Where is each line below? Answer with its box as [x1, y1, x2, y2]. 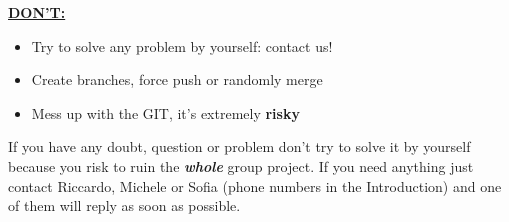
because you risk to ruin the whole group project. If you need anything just [8, 155, 474, 176]
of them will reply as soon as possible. [8, 195, 241, 216]
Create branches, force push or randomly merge [31, 69, 323, 90]
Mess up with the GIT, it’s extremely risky [31, 102, 300, 123]
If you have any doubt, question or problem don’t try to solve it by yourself [8, 136, 471, 157]
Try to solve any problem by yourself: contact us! [31, 35, 333, 56]
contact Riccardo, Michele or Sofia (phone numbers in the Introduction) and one [8, 175, 502, 196]
